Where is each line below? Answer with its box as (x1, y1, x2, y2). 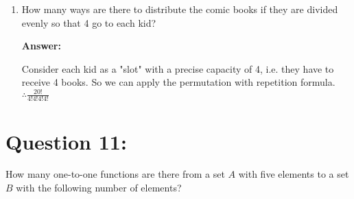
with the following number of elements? (16, 180, 182, 195)
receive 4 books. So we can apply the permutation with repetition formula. (21, 75, 335, 89)
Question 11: (5, 127, 127, 155)
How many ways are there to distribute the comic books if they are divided (21, 2, 338, 16)
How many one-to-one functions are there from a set (5, 167, 225, 181)
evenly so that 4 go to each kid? (21, 15, 156, 30)
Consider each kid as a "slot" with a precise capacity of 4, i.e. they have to (21, 61, 334, 75)
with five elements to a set (238, 167, 349, 181)
